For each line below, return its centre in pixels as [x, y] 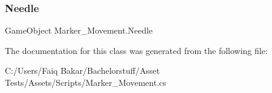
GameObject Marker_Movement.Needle [79, 30]
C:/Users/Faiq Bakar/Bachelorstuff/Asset [83, 70]
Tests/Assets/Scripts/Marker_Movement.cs [86, 82]
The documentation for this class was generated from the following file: [136, 50]
